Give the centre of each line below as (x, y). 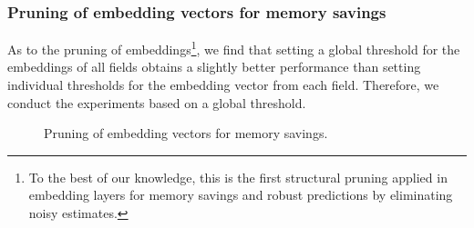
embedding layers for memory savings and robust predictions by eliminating (241, 195)
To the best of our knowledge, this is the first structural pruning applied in (238, 177)
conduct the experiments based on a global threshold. (157, 102)
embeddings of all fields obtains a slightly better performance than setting (214, 67)
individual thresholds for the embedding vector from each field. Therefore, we (223, 85)
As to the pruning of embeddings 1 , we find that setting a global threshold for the (234, 48)
